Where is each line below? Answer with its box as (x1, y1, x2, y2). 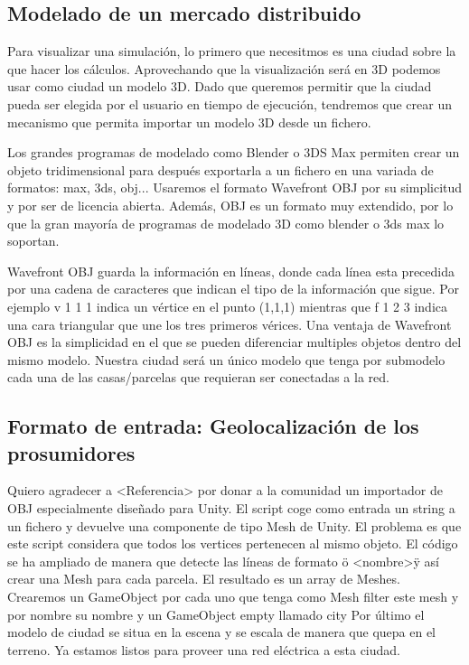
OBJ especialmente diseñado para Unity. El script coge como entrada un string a (7, 499, 455, 518)
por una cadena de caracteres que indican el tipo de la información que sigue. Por (7, 279, 459, 298)
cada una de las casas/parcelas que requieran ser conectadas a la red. (7, 368, 389, 387)
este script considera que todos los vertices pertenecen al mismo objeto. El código (7, 534, 458, 553)
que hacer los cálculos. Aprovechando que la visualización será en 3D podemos (7, 59, 441, 78)
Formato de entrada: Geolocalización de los (7, 412, 419, 440)
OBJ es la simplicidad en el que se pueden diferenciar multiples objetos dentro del (7, 332, 462, 351)
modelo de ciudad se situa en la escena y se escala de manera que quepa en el (7, 623, 436, 642)
